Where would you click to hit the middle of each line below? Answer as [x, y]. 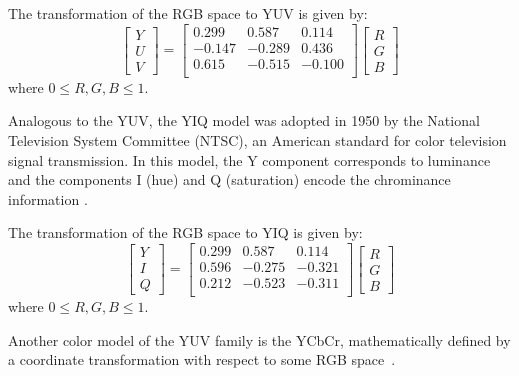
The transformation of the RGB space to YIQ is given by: [185, 232]
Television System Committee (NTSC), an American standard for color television [257, 139]
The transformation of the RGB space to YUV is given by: [188, 13]
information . [48, 198]
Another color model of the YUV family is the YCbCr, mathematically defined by [259, 339]
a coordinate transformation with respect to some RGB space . [202, 359]
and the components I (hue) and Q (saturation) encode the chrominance [229, 179]
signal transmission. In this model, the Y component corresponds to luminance [249, 159]
